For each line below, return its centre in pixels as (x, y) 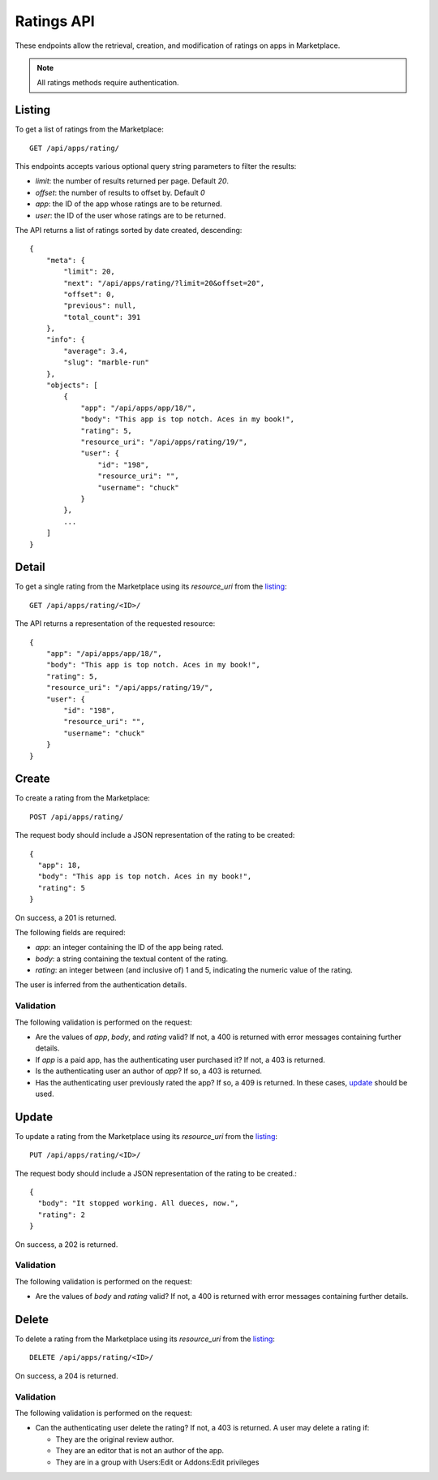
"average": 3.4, (96, 351)
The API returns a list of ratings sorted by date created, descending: (129, 230)
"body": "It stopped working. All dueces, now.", (138, 1203)
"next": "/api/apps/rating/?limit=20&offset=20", (164, 283)
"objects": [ (72, 385)
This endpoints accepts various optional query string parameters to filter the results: (156, 166)
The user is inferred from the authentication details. (101, 985)
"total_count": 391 (102, 317)
